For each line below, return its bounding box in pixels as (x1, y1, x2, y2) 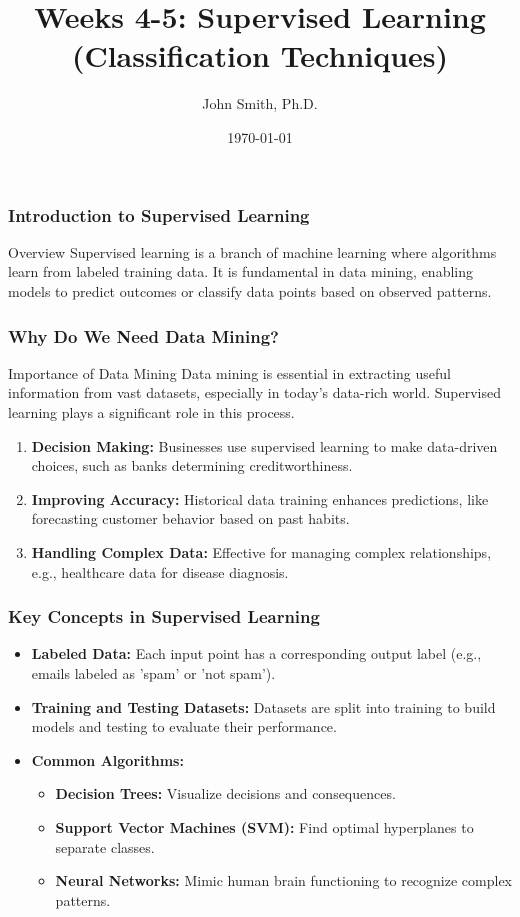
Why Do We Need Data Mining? (8, 323, 279, 348)
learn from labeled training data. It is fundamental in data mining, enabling (8, 261, 473, 282)
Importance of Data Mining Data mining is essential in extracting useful (8, 362, 451, 383)
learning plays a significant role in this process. (8, 401, 295, 422)
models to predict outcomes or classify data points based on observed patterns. (8, 280, 492, 301)
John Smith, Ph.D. (202, 93, 318, 114)
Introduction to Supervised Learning (8, 202, 310, 227)
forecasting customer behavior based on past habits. (31, 508, 350, 529)
